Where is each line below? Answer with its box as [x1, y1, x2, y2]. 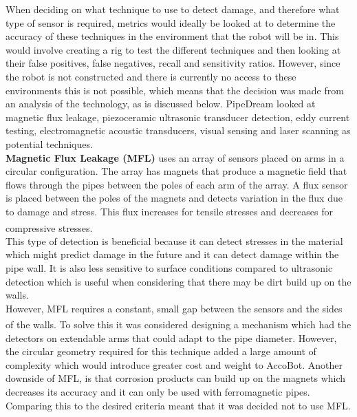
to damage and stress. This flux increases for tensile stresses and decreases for [6, 204, 333, 218]
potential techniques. [6, 136, 93, 151]
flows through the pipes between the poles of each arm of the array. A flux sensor [6, 177, 348, 191]
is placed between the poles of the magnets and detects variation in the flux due [6, 191, 343, 205]
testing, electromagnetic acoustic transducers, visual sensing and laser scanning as [6, 123, 351, 138]
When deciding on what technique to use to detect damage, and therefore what [6, 2, 340, 16]
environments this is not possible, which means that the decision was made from [6, 83, 344, 97]
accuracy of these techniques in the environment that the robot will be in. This [6, 29, 339, 43]
